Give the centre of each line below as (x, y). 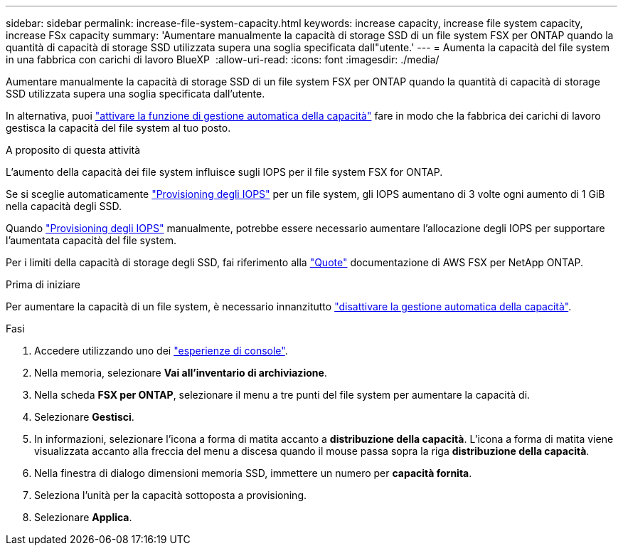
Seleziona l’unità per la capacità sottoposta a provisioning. (171, 495)
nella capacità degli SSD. (64, 206)
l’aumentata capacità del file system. (91, 240)
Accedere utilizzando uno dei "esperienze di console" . (161, 351)
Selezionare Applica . (83, 517)
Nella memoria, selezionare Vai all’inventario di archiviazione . (181, 373)
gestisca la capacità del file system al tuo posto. (118, 128)
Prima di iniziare (43, 284)
